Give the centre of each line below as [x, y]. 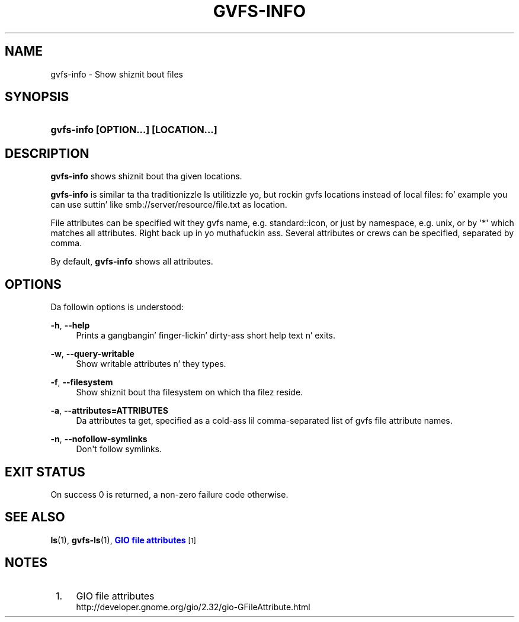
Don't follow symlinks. [119, 449]
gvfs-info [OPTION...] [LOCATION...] [134, 130]
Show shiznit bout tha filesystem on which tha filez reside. [190, 392]
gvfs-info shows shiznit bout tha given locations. [146, 176]
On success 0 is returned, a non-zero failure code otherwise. [169, 494]
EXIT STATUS [45, 472]
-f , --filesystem [82, 382]
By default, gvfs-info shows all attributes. [132, 262]
